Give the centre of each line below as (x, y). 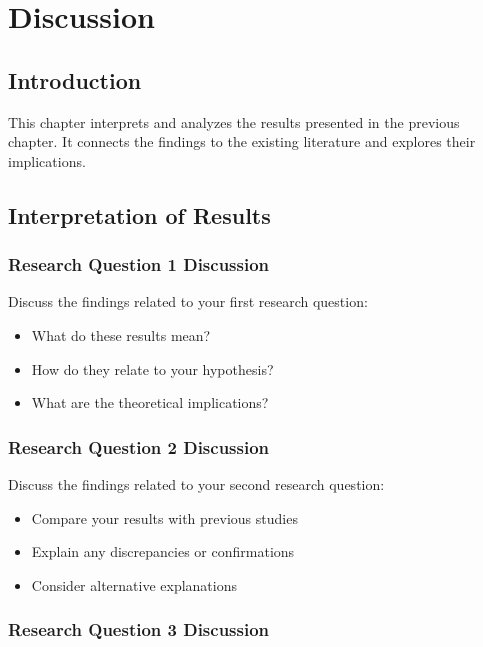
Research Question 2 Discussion (139, 446)
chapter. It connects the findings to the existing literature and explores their (242, 141)
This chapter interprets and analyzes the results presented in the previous (234, 121)
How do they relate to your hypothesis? (152, 368)
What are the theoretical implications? (150, 402)
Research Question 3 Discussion (139, 629)
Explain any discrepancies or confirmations (163, 551)
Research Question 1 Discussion (139, 264)
